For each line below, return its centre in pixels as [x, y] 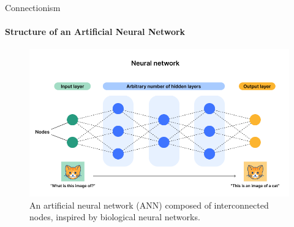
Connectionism [33, 7]
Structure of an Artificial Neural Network [95, 32]
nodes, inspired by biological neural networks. [115, 217]
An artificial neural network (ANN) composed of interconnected [149, 205]
